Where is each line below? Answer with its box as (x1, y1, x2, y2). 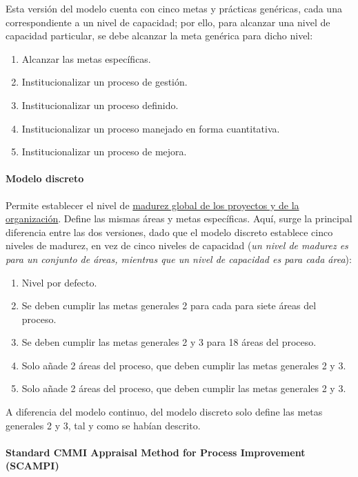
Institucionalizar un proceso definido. (21, 97, 179, 112)
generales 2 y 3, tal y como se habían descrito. (6, 418, 201, 432)
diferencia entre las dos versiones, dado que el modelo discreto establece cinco (6, 224, 333, 239)
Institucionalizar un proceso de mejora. (21, 144, 187, 159)
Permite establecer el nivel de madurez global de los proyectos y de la (6, 197, 299, 212)
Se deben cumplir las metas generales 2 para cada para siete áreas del (21, 298, 317, 313)
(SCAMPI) (6, 458, 59, 473)
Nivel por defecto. (21, 275, 97, 289)
